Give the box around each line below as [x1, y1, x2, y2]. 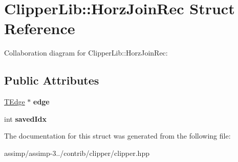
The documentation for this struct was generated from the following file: [4, 130, 231, 141]
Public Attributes [4, 72, 99, 88]
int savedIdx [4, 113, 47, 124]
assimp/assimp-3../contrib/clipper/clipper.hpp [4, 147, 149, 158]
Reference [4, 18, 75, 39]
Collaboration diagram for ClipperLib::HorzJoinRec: [4, 47, 168, 58]
